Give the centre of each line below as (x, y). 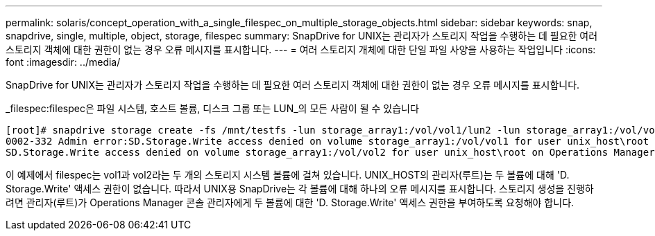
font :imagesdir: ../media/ (63, 62)
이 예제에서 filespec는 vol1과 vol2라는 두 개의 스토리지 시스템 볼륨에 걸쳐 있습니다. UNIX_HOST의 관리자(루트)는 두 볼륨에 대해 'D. (288, 175)
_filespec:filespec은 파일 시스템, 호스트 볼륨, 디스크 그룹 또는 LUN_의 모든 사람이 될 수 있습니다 (212, 108)
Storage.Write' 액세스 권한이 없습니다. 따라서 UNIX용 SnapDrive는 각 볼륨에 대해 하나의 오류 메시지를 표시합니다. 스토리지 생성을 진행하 (300, 189)
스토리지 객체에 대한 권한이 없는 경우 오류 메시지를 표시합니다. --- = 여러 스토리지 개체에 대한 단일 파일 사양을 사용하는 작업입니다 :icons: (301, 49)
